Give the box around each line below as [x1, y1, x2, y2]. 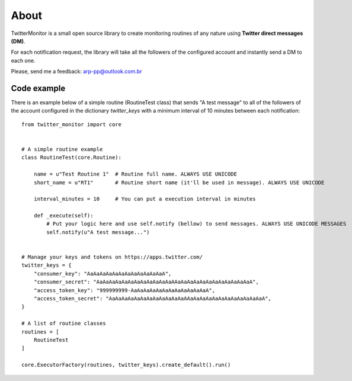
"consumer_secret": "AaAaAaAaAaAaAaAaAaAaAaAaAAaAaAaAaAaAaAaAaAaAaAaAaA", [33, 278, 259, 286]
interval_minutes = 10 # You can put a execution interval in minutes [33, 196, 256, 203]
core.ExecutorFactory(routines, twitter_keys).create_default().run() [21, 361, 231, 369]
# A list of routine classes [21, 320, 106, 327]
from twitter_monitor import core [21, 121, 121, 127]
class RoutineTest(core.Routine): [21, 154, 121, 161]
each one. [11, 57, 36, 64]
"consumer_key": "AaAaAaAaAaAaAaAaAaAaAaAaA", [33, 270, 172, 277]
